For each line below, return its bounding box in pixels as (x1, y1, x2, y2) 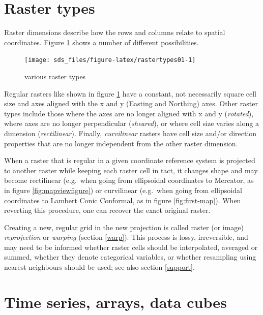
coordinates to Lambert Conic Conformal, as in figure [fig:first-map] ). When (4, 195, 241, 205)
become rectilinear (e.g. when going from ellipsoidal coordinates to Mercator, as (4, 175, 254, 185)
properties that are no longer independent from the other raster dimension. (4, 138, 238, 148)
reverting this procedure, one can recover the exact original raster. (4, 205, 211, 215)
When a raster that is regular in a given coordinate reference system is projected (4, 155, 255, 166)
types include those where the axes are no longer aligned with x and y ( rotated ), (4, 108, 254, 118)
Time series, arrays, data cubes (4, 291, 227, 312)
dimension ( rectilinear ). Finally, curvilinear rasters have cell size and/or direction (4, 128, 257, 138)
